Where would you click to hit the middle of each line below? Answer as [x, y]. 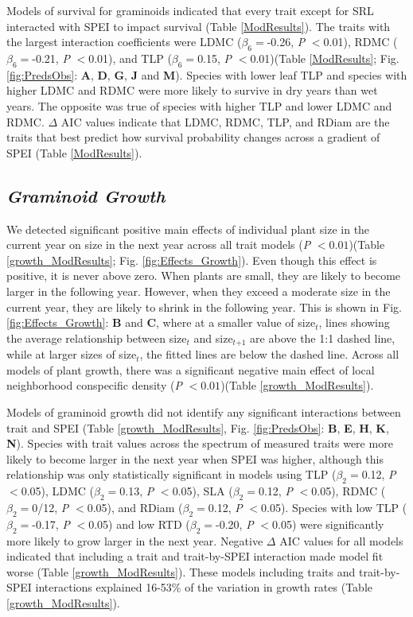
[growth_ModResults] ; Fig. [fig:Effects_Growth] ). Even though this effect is [192, 260]
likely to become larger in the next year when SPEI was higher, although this [195, 458]
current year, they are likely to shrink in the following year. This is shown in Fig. [204, 307]
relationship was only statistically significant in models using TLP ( [171, 474]
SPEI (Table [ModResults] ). [74, 152]
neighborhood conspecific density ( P [94, 385]
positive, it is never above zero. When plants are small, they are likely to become [204, 276]
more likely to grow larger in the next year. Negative [135, 540]
